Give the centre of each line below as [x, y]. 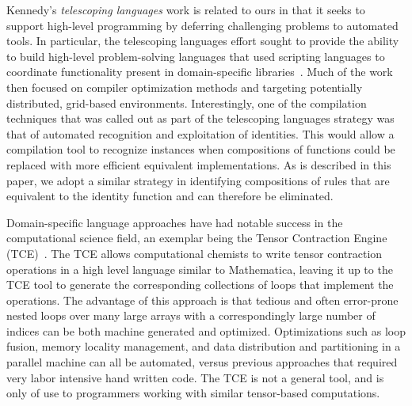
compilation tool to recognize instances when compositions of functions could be [201, 149]
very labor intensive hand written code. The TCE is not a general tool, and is [195, 377]
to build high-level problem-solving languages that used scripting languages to [196, 56]
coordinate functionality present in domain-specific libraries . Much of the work [200, 72]
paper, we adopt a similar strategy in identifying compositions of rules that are [198, 180]
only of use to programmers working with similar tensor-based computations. [193, 393]
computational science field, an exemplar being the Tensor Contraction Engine [197, 238]
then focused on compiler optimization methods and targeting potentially [185, 87]
